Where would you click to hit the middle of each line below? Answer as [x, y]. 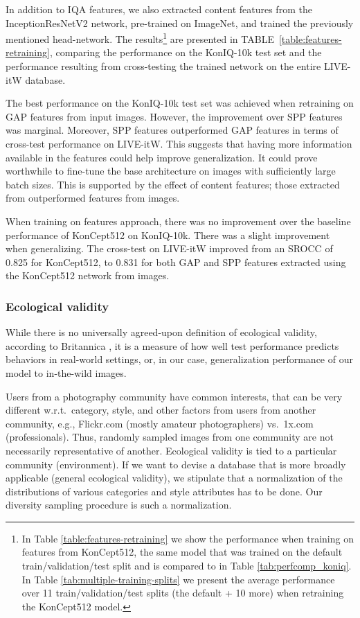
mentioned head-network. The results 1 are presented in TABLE [140, 38]
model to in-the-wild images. [66, 372]
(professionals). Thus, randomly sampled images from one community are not [170, 437]
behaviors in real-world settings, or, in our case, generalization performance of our [179, 359]
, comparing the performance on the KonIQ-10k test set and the [186, 52]
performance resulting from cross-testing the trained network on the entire [163, 66]
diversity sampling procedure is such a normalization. [119, 505]
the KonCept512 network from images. [88, 275]
